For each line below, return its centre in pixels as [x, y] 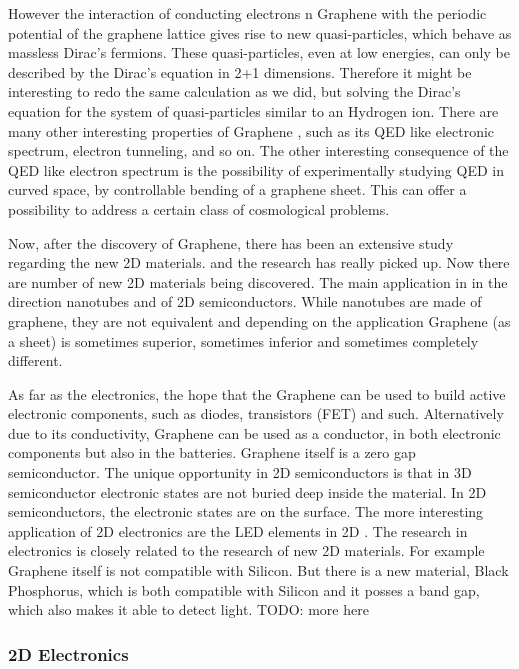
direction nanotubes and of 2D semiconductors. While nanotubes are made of [245, 301]
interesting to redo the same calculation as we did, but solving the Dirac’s [234, 91]
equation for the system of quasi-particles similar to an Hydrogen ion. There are [253, 110]
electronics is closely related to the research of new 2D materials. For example [246, 550]
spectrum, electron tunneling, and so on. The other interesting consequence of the [258, 150]
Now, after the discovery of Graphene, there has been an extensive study [231, 242]
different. [35, 360]
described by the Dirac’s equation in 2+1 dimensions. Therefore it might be [240, 71]
